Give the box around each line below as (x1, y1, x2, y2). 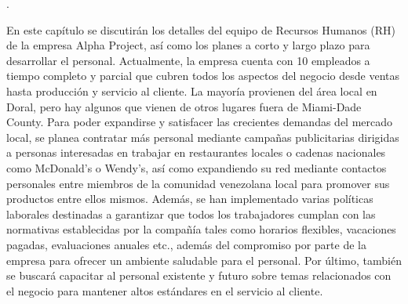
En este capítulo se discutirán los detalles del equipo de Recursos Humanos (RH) (6, 21, 395, 38)
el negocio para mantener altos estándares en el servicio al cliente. (6, 282, 323, 299)
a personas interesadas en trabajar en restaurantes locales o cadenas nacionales (6, 144, 386, 161)
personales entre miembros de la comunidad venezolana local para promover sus (6, 175, 390, 191)
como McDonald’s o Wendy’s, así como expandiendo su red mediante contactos (6, 159, 387, 176)
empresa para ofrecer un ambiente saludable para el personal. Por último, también (6, 252, 402, 268)
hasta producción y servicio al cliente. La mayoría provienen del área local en (6, 82, 377, 99)
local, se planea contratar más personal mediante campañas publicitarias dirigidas (6, 128, 399, 145)
